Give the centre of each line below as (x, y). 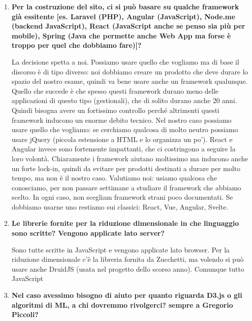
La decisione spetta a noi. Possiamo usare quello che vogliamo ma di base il (125, 61)
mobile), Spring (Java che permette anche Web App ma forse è (121, 35)
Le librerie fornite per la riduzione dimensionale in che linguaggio (125, 223)
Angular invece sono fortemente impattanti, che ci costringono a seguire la (124, 149)
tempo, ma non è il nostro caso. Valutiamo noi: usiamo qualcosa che (114, 178)
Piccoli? (25, 314)
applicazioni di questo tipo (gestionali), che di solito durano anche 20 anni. (124, 100)
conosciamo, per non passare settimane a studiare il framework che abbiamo (126, 187)
